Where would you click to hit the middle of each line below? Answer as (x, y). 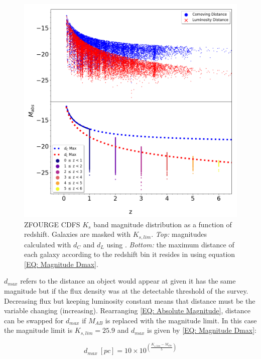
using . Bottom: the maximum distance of (170, 244)
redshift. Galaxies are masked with (77, 234)
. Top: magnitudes (179, 234)
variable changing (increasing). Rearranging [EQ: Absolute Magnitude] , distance (127, 310)
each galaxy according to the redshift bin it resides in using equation (130, 254)
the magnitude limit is (38, 330)
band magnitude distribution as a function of (163, 224)
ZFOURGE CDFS (52, 224)
